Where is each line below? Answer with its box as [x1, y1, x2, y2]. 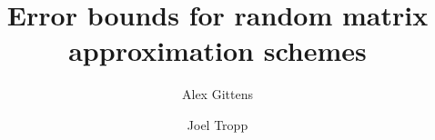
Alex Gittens [182, 85, 253, 104]
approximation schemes [68, 32, 367, 69]
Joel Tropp [187, 115, 248, 134]
